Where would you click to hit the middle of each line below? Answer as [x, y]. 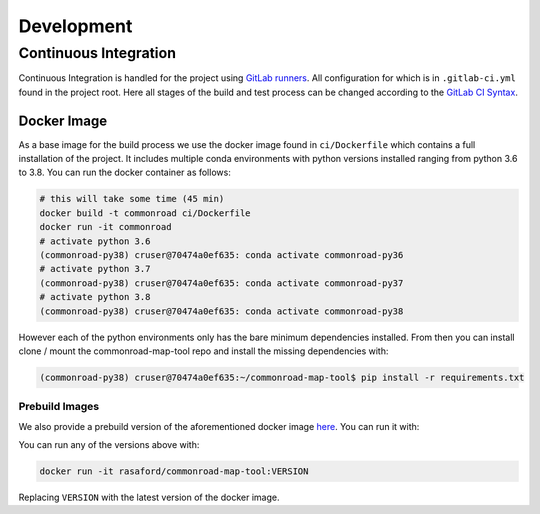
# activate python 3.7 [95, 269]
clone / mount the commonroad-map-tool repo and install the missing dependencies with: [203, 351]
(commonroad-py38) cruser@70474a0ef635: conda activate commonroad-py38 [221, 311]
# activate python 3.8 [95, 297]
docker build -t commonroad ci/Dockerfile [145, 213]
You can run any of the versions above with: [109, 445]
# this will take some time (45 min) [132, 199]
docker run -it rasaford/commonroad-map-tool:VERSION [174, 471]
